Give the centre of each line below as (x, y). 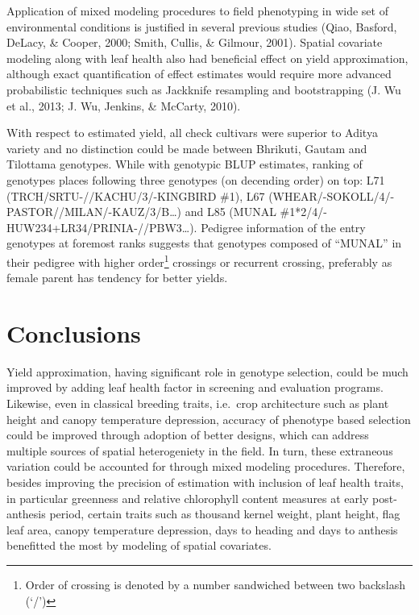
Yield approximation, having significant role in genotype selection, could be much (207, 371)
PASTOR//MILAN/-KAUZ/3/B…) (94, 212)
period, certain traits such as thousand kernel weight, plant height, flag (225, 514)
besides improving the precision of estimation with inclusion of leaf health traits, (205, 482)
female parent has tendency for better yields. (117, 278)
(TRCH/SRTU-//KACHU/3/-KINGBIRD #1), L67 (136, 195)
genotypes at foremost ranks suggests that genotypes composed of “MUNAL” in (204, 243)
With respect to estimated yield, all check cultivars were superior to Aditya (192, 133)
